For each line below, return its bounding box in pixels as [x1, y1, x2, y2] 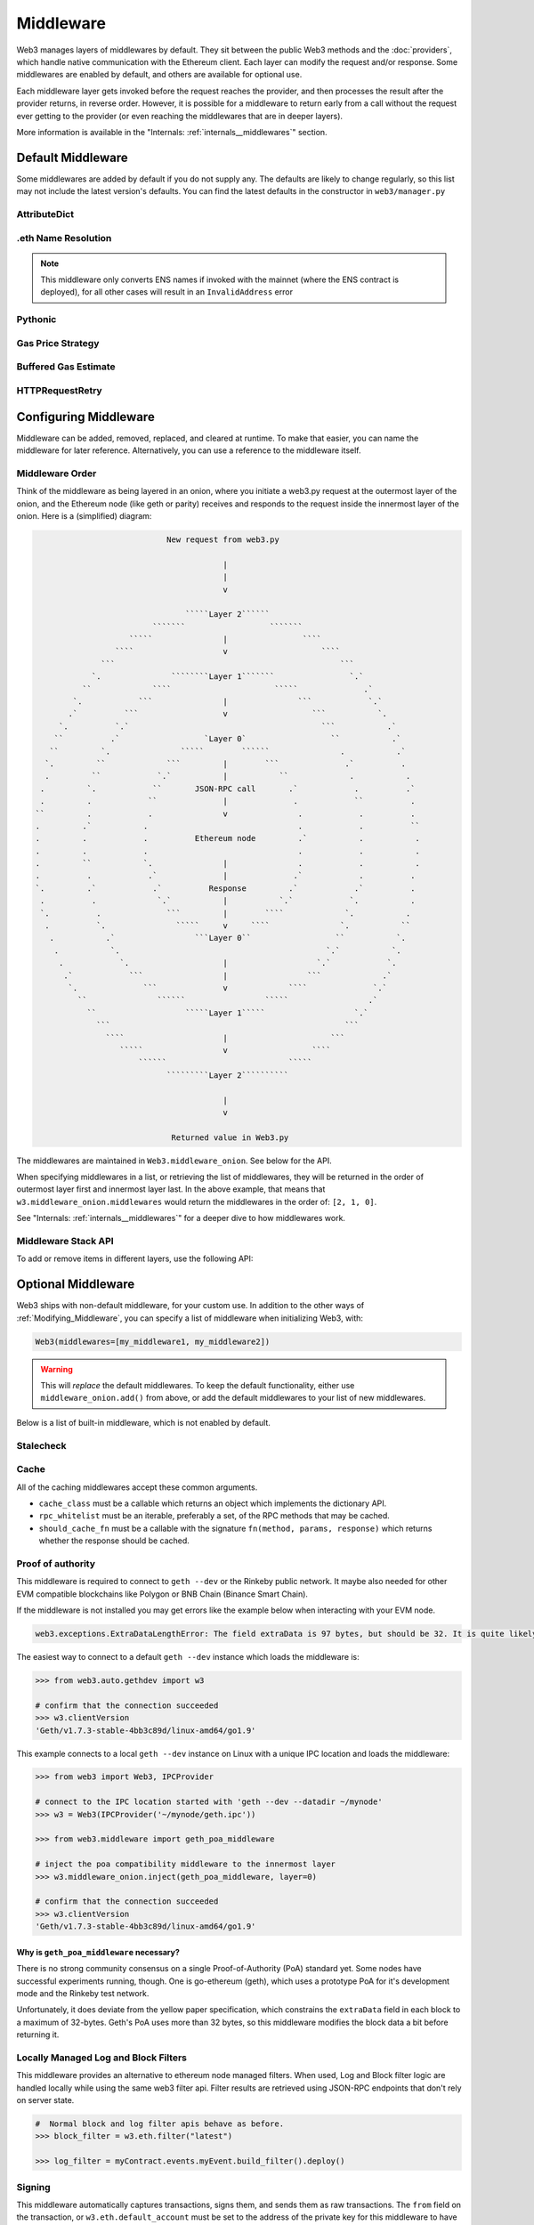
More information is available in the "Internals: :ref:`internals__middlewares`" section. [16, 126, 328, 137]
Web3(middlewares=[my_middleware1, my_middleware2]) [35, 1336, 271, 1347]
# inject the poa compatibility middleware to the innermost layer [35, 1859, 336, 1869]
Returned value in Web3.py [171, 1132, 289, 1143]
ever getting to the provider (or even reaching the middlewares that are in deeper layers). [16, 110, 343, 121]
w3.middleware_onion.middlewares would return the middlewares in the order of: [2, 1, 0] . [16, 1196, 377, 1207]
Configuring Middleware [16, 409, 155, 425]
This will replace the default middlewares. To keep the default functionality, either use [40, 1380, 355, 1391]
